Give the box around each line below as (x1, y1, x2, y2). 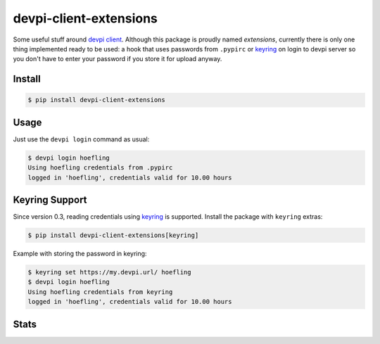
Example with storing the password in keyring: (13, 250, 147, 258)
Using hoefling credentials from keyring (27, 288, 173, 295)
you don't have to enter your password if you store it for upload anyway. (13, 55, 222, 63)
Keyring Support (13, 194, 87, 205)
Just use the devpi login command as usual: (13, 134, 150, 144)
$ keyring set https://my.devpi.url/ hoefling (27, 268, 191, 276)
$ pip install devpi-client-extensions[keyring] (27, 231, 199, 239)
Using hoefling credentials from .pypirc (27, 164, 173, 172)
